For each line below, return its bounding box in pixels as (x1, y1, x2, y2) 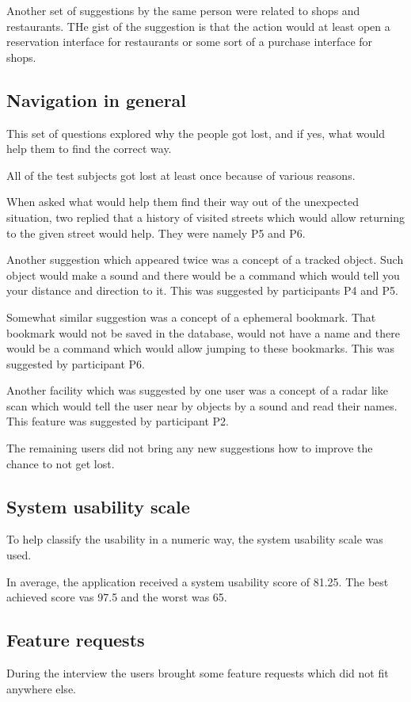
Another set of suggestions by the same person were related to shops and (6, 2, 360, 18)
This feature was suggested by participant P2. (6, 413, 229, 429)
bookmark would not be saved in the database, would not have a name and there (6, 324, 400, 341)
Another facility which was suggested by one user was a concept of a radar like (6, 382, 388, 399)
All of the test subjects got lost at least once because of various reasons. (6, 166, 356, 183)
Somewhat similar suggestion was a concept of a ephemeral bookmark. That (6, 308, 376, 325)
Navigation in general (6, 87, 187, 112)
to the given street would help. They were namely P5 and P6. (6, 224, 306, 241)
